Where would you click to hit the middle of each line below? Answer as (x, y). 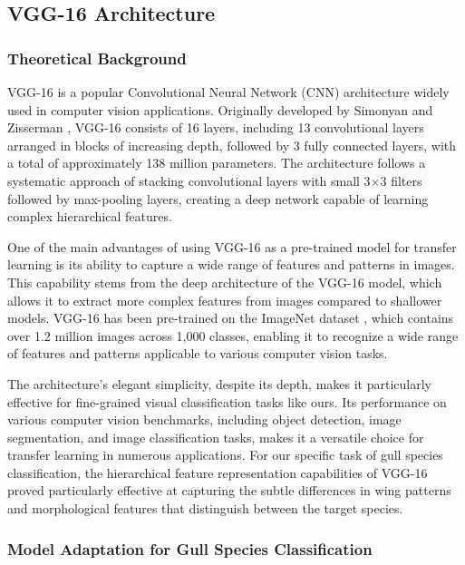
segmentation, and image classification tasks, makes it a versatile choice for (216, 437)
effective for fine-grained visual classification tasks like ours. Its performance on (227, 401)
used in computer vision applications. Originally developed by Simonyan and (220, 109)
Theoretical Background (97, 58)
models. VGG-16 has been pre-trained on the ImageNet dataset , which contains (231, 318)
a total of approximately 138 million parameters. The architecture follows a (217, 163)
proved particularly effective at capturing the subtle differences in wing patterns (229, 490)
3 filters (401, 180)
